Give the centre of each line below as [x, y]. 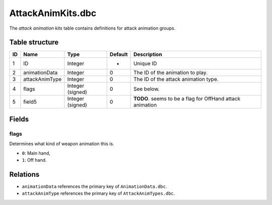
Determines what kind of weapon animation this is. [62, 144]
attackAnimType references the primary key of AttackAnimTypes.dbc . [98, 193]
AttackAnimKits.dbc [53, 13]
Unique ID [145, 64]
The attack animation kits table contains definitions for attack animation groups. [92, 28]
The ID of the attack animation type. [176, 79]
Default [119, 54]
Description [148, 54]
